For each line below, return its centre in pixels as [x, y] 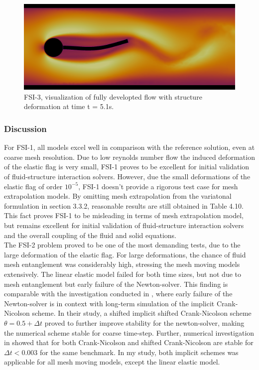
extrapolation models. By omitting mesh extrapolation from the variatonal [118, 196]
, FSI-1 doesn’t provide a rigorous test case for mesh [158, 186]
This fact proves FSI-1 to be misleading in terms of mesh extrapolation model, [124, 215]
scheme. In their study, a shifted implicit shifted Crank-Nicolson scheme [142, 313]
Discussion [25, 128]
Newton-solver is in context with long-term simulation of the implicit [109, 303]
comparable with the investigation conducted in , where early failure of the [118, 294]
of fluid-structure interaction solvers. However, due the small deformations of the [127, 177]
